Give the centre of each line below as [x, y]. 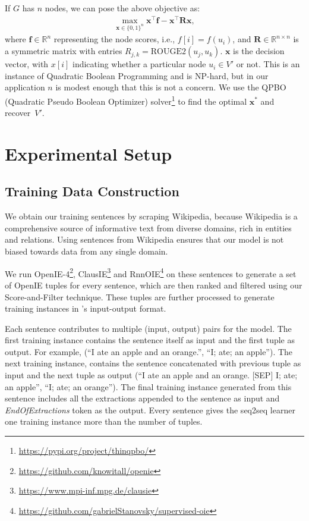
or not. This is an [268, 64]
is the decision [259, 51]
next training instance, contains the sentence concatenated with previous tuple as [153, 363]
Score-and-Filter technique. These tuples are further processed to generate [140, 296]
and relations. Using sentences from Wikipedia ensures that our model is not [144, 239]
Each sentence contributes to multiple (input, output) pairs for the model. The [148, 328]
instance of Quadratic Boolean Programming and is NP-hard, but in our [137, 75]
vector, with [27, 64]
